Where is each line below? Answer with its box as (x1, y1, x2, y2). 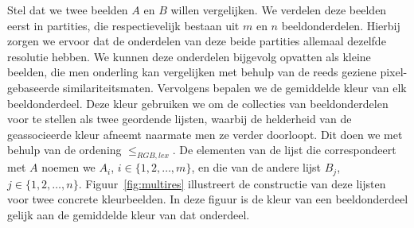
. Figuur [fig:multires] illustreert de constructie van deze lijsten (78, 175, 386, 191)
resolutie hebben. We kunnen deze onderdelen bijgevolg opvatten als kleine (7, 48, 371, 64)
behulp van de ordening (7, 141, 122, 158)
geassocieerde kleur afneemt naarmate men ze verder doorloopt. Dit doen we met (7, 126, 403, 142)
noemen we (41, 159, 96, 176)
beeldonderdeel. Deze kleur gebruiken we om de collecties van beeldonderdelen (7, 95, 389, 111)
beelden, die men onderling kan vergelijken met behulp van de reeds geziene (7, 64, 377, 80)
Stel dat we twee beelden (7, 2, 128, 17)
